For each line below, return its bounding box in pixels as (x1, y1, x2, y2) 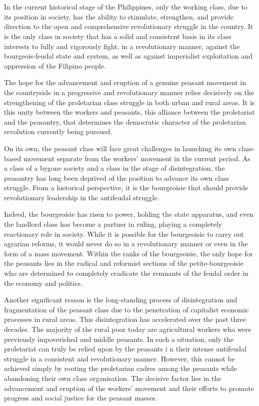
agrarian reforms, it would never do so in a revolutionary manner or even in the (4, 238, 248, 249)
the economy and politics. (4, 277, 82, 288)
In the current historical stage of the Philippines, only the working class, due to (4, 2, 247, 12)
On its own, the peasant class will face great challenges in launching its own (4, 143, 236, 153)
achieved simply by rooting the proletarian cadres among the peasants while (4, 363, 237, 373)
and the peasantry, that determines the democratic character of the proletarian (4, 116, 246, 127)
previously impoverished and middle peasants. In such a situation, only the (4, 333, 234, 344)
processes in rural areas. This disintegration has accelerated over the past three (4, 314, 246, 324)
